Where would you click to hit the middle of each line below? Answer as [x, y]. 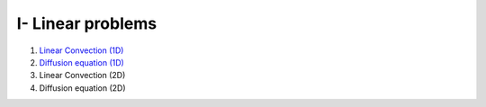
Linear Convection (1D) [81, 50]
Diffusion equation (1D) [82, 62]
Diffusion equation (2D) [82, 88]
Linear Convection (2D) [82, 76]
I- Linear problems [87, 23]
